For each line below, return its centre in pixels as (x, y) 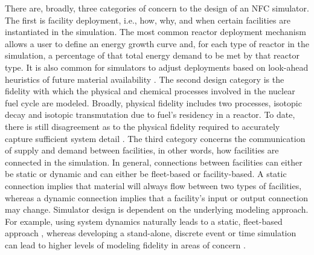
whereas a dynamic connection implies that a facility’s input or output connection (156, 197)
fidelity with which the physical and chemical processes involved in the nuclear (150, 91)
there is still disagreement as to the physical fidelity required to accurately (143, 126)
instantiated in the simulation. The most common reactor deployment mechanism (155, 32)
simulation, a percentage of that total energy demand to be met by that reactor (152, 55)
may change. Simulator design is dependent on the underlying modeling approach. (157, 209)
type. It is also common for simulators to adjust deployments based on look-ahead (157, 67)
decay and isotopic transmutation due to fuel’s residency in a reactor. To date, (150, 115)
